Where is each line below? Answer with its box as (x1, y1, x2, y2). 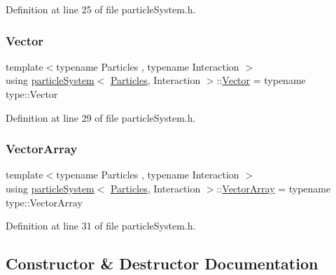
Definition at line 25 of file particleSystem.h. (6, 2, 196, 16)
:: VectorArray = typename (216, 181, 331, 195)
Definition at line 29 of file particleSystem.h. (6, 110, 196, 125)
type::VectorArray (6, 195, 83, 209)
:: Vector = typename (216, 73, 306, 87)
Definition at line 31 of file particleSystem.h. (6, 218, 196, 233)
